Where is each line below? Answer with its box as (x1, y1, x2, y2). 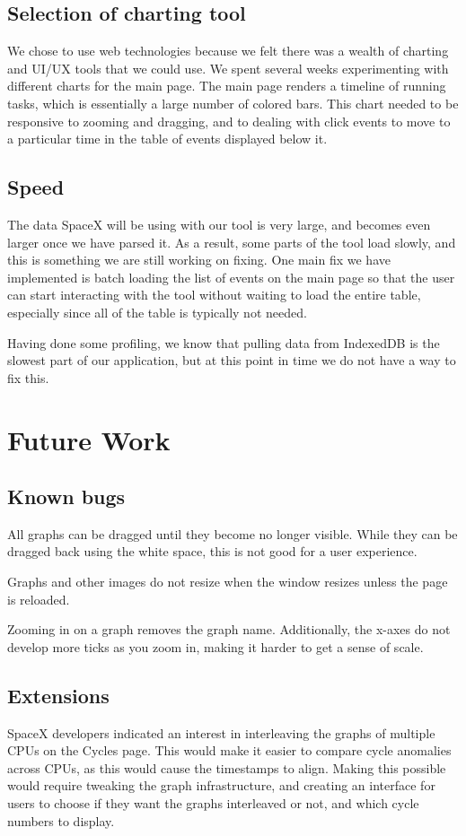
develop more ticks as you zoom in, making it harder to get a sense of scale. (7, 637, 424, 656)
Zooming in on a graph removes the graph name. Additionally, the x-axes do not (7, 620, 451, 639)
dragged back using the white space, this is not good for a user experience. (7, 542, 418, 561)
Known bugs (7, 483, 126, 510)
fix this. (7, 368, 49, 387)
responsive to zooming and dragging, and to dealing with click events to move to (7, 111, 451, 130)
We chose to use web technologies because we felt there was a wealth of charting (7, 41, 449, 60)
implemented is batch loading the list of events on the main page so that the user (7, 267, 455, 286)
